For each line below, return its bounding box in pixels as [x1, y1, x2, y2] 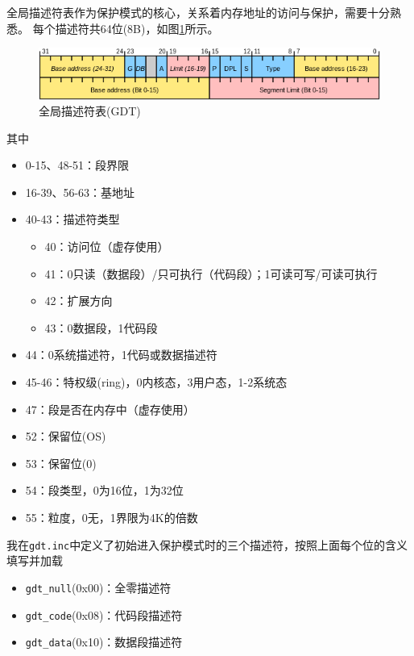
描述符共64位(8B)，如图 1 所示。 [55, 19, 219, 36]
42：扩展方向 [44, 292, 113, 309]
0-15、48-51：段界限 [25, 157, 130, 173]
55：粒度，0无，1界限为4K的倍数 [25, 509, 198, 526]
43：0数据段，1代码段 [44, 319, 158, 336]
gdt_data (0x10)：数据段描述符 [25, 633, 183, 650]
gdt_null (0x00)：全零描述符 [25, 579, 172, 595]
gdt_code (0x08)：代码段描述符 [25, 606, 183, 623]
